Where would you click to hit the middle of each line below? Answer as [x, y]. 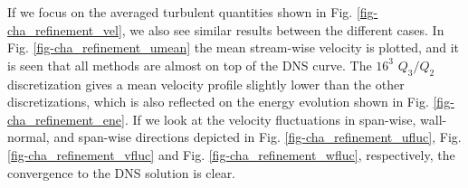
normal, [29, 137]
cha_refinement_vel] [65, 29]
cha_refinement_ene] [66, 119]
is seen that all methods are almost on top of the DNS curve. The [190, 65]
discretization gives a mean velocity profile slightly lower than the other [206, 84]
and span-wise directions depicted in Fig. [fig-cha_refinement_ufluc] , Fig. [258, 137]
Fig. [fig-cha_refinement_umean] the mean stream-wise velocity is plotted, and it [234, 47]
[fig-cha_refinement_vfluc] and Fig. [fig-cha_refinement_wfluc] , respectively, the [231, 154]
